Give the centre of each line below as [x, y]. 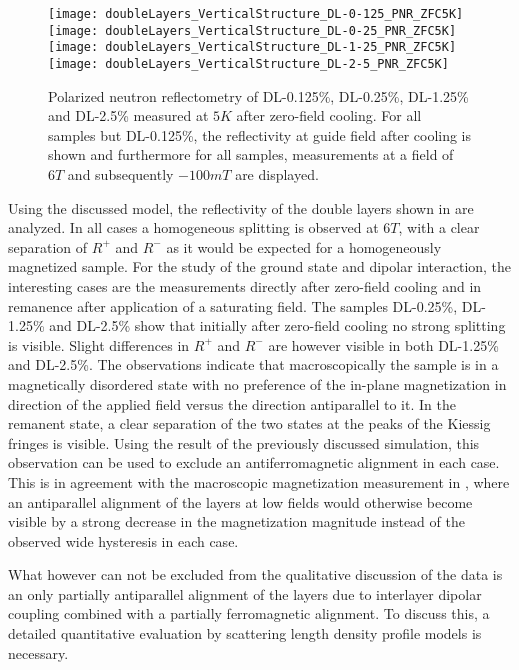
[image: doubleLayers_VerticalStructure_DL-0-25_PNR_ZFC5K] [252, 30]
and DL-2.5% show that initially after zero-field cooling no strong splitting [277, 325]
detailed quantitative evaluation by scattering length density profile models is [245, 633]
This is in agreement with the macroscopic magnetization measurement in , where [259, 481]
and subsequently [120, 174]
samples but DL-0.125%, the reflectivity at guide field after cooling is [260, 134]
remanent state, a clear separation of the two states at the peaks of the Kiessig [249, 423]
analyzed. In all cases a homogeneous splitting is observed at [193, 227]
